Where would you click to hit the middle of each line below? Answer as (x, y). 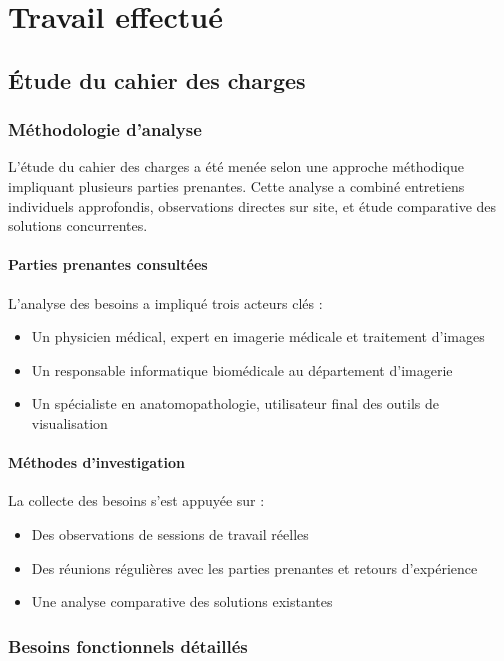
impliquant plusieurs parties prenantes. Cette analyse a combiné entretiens (236, 185)
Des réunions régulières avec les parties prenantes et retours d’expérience (254, 567)
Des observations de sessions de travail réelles (170, 533)
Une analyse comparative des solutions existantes (182, 601)
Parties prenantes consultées (108, 264)
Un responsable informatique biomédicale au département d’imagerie (242, 369)
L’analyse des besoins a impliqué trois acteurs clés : (165, 302)
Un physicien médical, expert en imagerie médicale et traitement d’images (258, 336)
